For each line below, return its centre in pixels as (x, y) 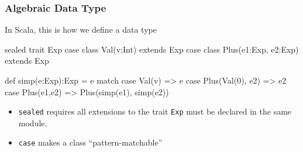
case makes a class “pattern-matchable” (90, 142)
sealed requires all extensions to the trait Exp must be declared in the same (155, 111)
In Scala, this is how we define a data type (81, 30)
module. (33, 122)
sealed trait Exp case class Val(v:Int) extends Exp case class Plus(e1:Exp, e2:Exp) (152, 49)
